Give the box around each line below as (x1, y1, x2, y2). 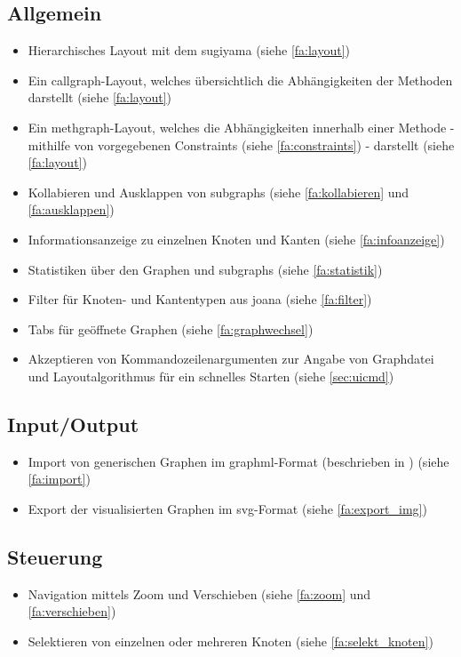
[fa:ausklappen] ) (28, 200, 115, 219)
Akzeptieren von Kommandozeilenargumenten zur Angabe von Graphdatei (28, 349, 434, 368)
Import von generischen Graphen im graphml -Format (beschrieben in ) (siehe (28, 452, 449, 470)
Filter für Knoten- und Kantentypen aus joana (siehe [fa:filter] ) (28, 290, 372, 308)
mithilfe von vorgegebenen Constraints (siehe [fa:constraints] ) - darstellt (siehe (28, 135, 455, 154)
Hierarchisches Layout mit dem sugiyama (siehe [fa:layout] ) (28, 41, 351, 60)
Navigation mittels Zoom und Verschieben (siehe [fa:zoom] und (28, 584, 371, 603)
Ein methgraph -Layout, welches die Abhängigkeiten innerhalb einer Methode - (28, 117, 455, 136)
